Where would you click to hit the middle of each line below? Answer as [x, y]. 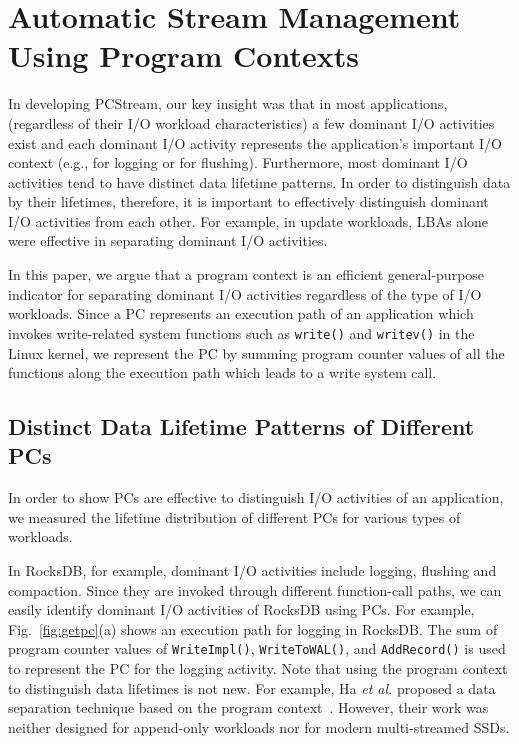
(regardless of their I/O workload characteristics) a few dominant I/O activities [251, 122]
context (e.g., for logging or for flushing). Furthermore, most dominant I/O [238, 162]
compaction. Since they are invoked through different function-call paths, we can [255, 589]
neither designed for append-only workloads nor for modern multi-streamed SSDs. [259, 726]
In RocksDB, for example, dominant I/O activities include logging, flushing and [252, 570]
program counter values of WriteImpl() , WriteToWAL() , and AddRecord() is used [257, 648]
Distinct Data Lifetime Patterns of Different [241, 426]
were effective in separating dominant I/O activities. [168, 240]
